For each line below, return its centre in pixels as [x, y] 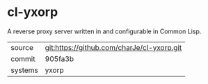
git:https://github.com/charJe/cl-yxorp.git [113, 47]
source [22, 47]
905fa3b [59, 58]
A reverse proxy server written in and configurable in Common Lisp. [104, 31]
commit [23, 58]
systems [24, 70]
